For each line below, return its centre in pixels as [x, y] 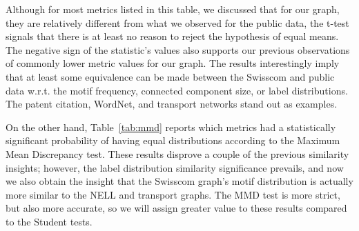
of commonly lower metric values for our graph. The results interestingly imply [173, 63]
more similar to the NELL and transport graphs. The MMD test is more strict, [173, 194]
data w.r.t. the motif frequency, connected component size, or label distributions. [177, 90]
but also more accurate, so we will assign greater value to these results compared [176, 208]
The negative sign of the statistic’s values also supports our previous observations [178, 49]
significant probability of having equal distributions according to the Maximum [173, 140]
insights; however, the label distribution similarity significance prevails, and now [175, 167]
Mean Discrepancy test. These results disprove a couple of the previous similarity [177, 153]
